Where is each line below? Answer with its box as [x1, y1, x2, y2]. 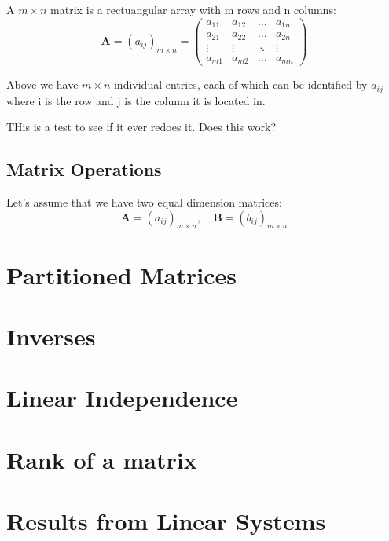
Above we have [6, 76, 79, 93]
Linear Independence [6, 382, 238, 414]
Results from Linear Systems [6, 505, 326, 537]
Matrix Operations [6, 157, 162, 181]
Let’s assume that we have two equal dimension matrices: [6, 194, 282, 210]
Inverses [6, 320, 96, 352]
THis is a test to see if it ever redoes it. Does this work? [6, 119, 276, 135]
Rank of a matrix [6, 443, 197, 475]
